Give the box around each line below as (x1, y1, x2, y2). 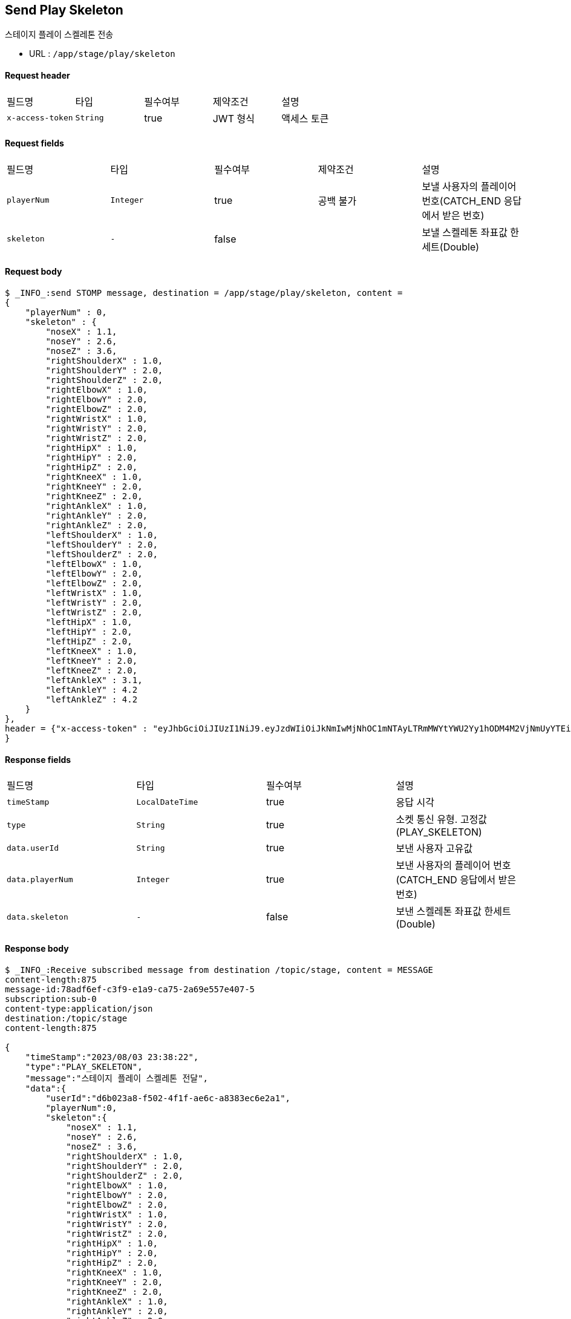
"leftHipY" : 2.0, (45, 627, 132, 637)
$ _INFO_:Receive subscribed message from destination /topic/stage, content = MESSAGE (5, 964, 434, 975)
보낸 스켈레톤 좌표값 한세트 (396, 905, 511, 918)
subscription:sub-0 (5, 993, 97, 1004)
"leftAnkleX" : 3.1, (45, 675, 143, 686)
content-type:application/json (5, 1003, 153, 1013)
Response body (5, 943, 69, 954)
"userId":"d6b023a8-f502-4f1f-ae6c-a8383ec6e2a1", (45, 1093, 291, 1103)
